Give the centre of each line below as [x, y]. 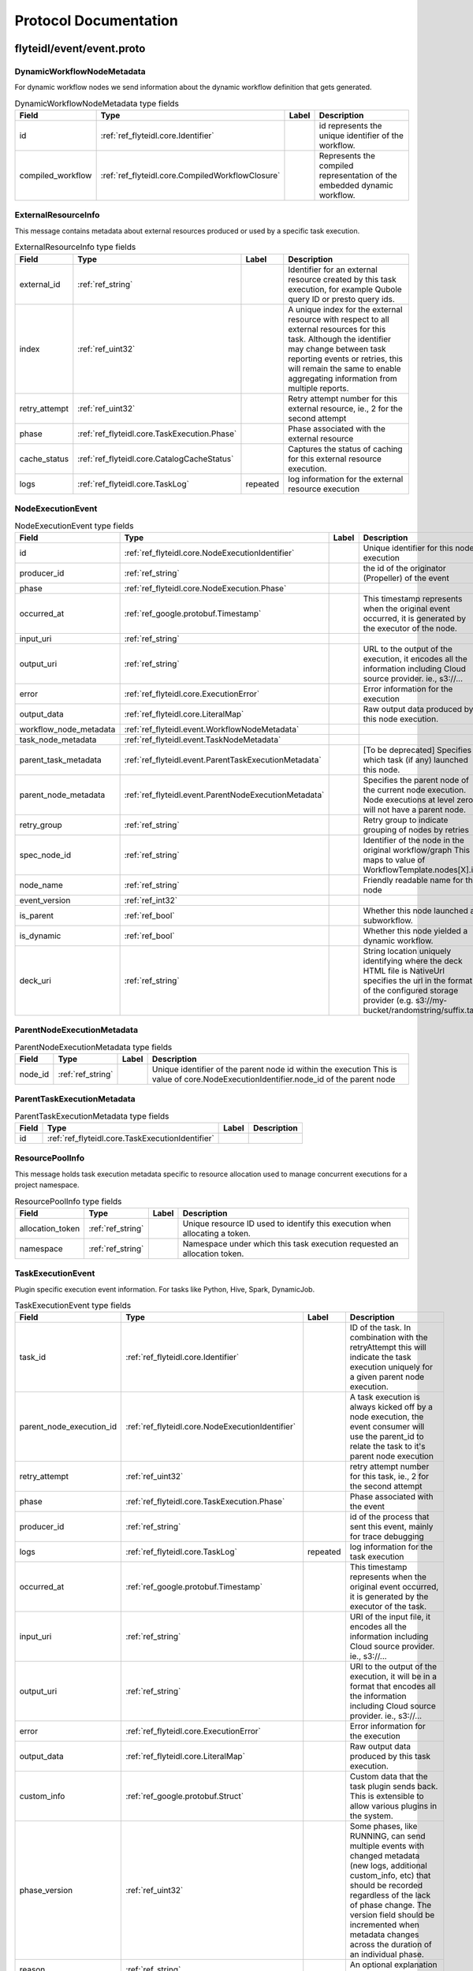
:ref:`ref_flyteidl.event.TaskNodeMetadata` [203, 740]
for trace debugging [387, 1537]
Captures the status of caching [345, 449]
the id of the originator [404, 568]
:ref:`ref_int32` [151, 900]
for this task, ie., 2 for [389, 1477]
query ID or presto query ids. [342, 299]
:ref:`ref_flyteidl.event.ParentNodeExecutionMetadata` [224, 795]
